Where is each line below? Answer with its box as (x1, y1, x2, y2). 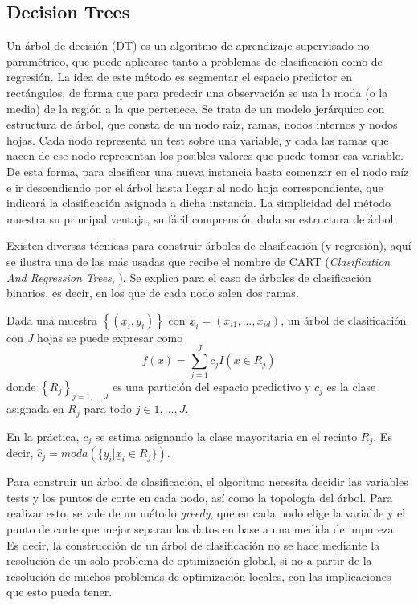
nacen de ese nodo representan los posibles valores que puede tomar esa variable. (6, 147, 404, 164)
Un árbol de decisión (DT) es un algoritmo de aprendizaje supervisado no (6, 37, 370, 54)
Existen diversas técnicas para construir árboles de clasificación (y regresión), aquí (6, 237, 412, 254)
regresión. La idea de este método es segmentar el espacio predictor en (6, 68, 353, 85)
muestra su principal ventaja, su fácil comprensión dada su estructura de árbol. (6, 210, 397, 227)
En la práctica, (6, 427, 80, 444)
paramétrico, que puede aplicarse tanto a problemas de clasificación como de (6, 52, 383, 69)
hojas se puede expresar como (37, 329, 183, 345)
